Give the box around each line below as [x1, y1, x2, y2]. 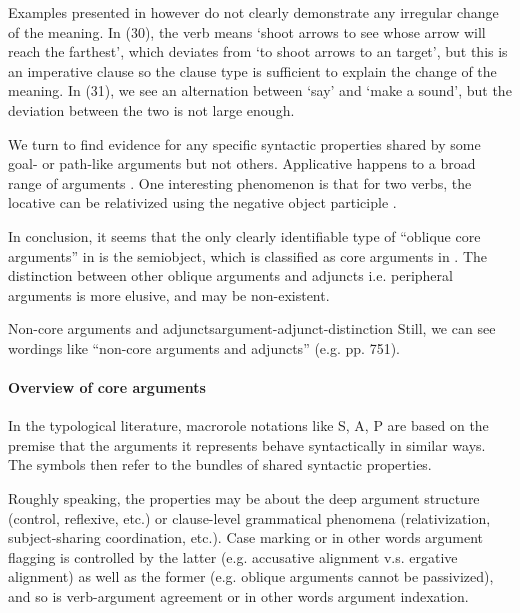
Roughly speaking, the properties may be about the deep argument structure [8, 488, 480, 509]
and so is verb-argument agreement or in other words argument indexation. [8, 586, 469, 607]
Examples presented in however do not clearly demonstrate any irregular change [8, 2, 499, 22]
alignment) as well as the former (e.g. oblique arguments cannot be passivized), [8, 566, 494, 587]
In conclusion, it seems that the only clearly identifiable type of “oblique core [8, 225, 481, 246]
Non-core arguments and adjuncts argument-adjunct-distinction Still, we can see [8, 318, 496, 339]
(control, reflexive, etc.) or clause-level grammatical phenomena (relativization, [8, 507, 491, 528]
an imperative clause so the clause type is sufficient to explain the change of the [8, 60, 497, 81]
